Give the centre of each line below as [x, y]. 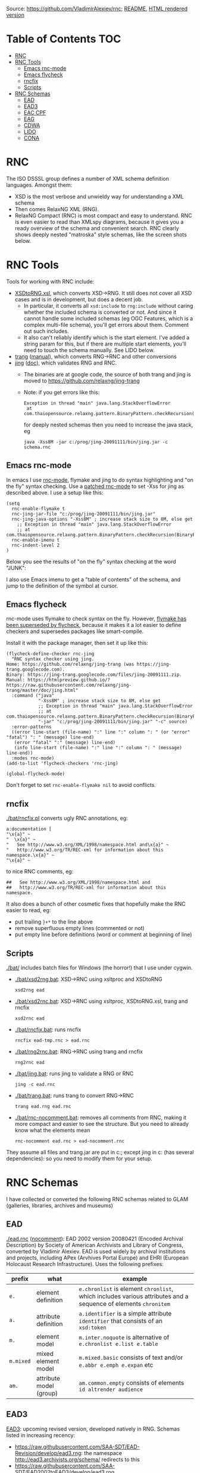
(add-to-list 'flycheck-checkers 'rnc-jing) [62, 764]
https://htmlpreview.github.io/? [69, 680]
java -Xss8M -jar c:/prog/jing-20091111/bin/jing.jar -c [96, 442]
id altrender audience [111, 1389]
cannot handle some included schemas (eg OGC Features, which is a [108, 318]
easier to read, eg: [29, 910]
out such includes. [46, 331]
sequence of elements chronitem [125, 1304]
